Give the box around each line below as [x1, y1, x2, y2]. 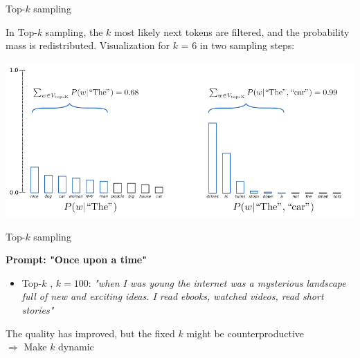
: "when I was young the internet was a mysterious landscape [88, 275, 346, 290]
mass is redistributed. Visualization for [6, 38, 170, 53]
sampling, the [45, 24, 103, 39]
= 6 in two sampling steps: [181, 38, 295, 53]
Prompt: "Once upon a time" [6, 252, 147, 267]
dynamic [58, 339, 94, 354]
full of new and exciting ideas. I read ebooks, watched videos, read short [21, 289, 324, 303]
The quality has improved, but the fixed [6, 326, 175, 340]
